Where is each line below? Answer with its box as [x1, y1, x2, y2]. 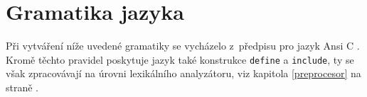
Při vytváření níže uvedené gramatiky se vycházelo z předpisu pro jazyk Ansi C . [6, 38, 360, 53]
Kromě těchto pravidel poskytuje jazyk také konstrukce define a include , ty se [6, 52, 354, 67]
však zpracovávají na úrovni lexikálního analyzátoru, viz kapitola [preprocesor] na [6, 66, 361, 81]
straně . [6, 79, 39, 94]
